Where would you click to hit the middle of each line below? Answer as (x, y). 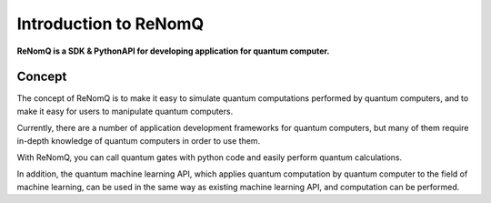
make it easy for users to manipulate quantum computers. (125, 111)
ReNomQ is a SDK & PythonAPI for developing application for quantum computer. (173, 51)
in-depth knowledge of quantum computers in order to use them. (139, 140)
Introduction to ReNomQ (110, 24)
